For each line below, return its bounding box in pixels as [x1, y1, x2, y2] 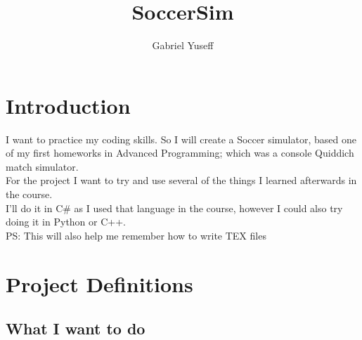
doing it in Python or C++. [6, 214, 126, 229]
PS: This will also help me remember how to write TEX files [6, 228, 266, 242]
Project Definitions [6, 269, 193, 298]
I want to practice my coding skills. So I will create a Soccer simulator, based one [6, 131, 356, 146]
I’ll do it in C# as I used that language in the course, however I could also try [6, 200, 343, 215]
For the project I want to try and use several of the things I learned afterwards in [6, 173, 357, 188]
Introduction [6, 91, 131, 119]
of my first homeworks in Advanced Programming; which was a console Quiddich [6, 145, 354, 160]
